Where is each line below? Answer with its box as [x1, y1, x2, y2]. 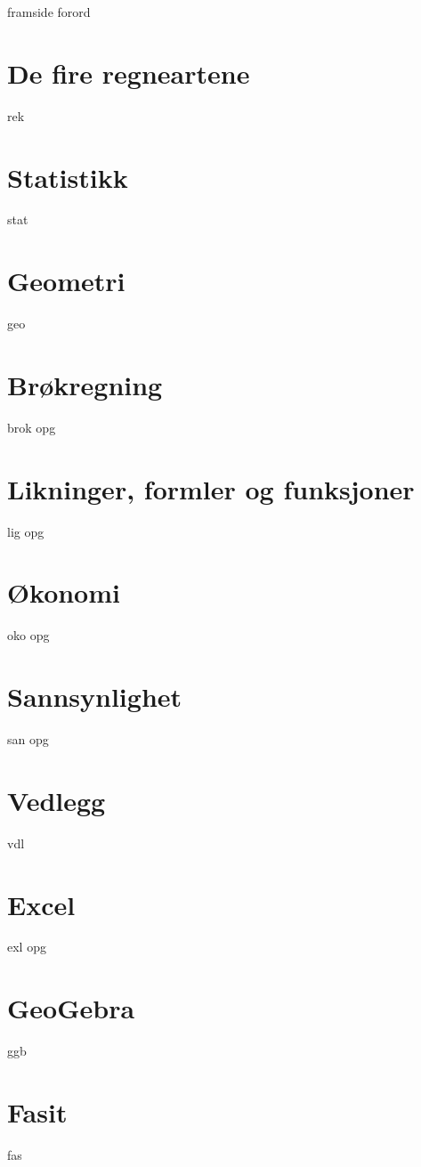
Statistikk [7, 158, 128, 195]
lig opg [7, 522, 45, 540]
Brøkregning [7, 366, 163, 402]
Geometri [7, 263, 125, 299]
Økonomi [7, 574, 120, 611]
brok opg [7, 417, 56, 436]
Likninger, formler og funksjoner [7, 470, 415, 507]
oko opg [7, 626, 50, 644]
